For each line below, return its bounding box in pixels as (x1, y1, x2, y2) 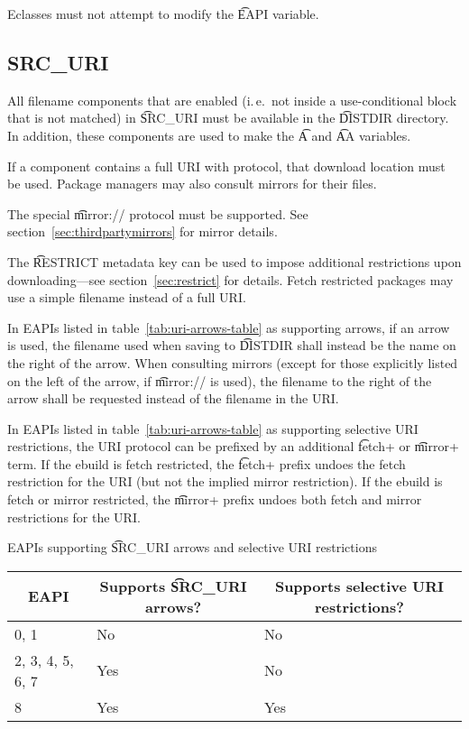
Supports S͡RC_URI (99, 575, 247, 596)
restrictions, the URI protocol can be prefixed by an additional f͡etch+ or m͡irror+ (7, 437, 459, 456)
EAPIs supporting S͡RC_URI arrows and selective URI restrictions (7, 538, 377, 557)
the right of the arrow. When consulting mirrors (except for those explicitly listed (7, 353, 458, 372)
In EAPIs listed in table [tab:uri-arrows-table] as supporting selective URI (7, 419, 418, 438)
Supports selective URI (274, 575, 445, 596)
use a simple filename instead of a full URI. (7, 288, 246, 307)
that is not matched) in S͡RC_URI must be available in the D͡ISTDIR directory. (7, 108, 449, 127)
